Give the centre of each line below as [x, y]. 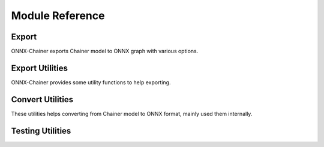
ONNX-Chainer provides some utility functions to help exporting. [91, 82]
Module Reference [58, 16]
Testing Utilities [41, 131]
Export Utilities [40, 68]
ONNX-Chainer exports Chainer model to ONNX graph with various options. [105, 51]
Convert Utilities [42, 99]
